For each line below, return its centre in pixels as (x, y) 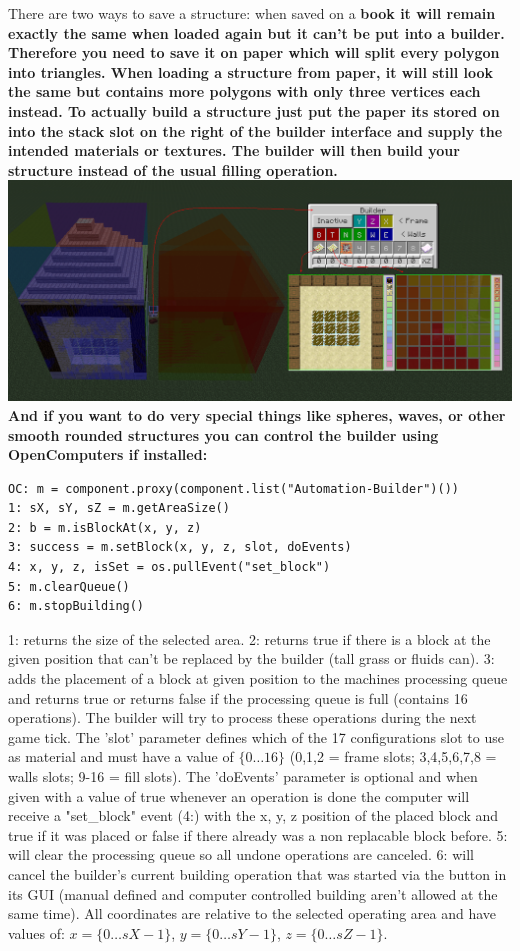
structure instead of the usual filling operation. (173, 169)
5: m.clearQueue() (69, 586)
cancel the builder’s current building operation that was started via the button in (257, 873)
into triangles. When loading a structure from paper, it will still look (251, 71)
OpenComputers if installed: (108, 454)
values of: (36, 932)
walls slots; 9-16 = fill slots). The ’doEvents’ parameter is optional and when (243, 776)
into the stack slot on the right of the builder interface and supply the (255, 130)
